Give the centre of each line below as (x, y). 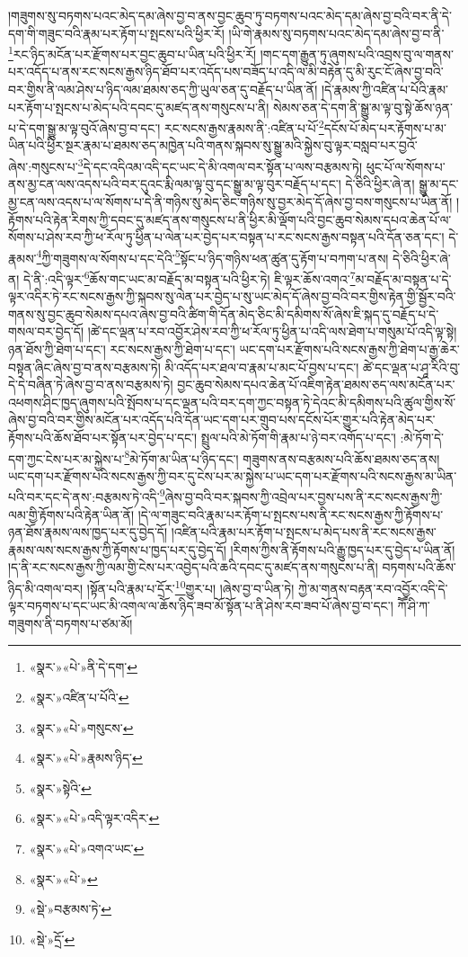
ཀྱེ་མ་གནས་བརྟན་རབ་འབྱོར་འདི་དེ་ (373, 588)
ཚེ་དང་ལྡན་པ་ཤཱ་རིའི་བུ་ (411, 367)
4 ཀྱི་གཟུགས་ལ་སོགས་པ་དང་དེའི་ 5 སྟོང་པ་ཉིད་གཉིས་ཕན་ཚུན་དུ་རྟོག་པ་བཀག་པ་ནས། (212, 256)
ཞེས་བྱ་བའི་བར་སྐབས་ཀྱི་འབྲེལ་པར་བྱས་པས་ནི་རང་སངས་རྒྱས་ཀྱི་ (304, 497)
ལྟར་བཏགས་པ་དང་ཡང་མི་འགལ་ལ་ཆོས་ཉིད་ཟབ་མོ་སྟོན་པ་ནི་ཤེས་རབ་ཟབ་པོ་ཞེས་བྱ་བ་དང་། (201, 606)
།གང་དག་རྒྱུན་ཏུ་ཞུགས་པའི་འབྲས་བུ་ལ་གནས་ (357, 54)
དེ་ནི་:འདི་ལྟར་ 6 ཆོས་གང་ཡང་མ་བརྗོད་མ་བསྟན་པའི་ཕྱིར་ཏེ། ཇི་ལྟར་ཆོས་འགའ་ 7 (190, 277)
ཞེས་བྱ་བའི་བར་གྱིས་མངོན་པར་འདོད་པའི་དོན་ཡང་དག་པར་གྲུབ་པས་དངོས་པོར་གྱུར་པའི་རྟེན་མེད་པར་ (222, 420)
